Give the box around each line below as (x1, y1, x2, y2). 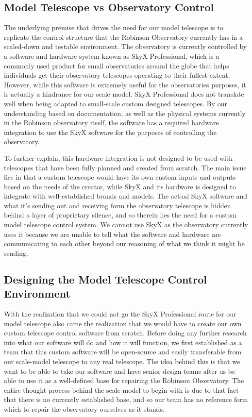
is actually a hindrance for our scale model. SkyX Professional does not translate (4, 89, 244, 99)
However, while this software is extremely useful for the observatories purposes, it (4, 79, 246, 89)
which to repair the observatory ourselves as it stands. (4, 403, 165, 414)
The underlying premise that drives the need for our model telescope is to (4, 22, 223, 33)
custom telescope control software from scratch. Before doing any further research (4, 328, 247, 338)
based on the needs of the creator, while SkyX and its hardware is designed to (4, 181, 236, 191)
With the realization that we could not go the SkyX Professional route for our (4, 309, 236, 319)
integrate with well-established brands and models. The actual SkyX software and (4, 191, 248, 201)
